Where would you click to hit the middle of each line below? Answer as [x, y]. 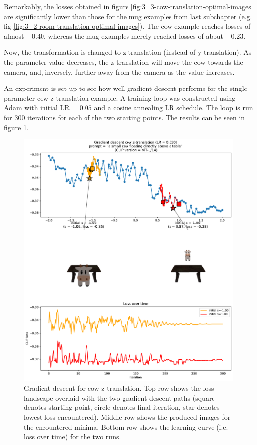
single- [240, 88]
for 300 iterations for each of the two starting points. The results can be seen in [125, 117]
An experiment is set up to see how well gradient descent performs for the [116, 88]
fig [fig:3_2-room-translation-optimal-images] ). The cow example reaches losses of [127, 26]
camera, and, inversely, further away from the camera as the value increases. [119, 71]
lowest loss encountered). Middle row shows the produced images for [127, 417]
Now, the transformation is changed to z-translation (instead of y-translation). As [128, 52]
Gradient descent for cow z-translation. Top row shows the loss [119, 388]
